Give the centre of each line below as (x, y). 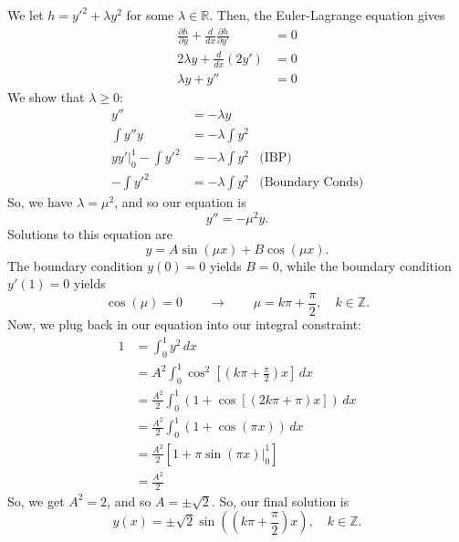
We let (26, 15)
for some (150, 15)
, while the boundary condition (365, 265)
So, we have (40, 202)
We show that (46, 96)
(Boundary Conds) (312, 183)
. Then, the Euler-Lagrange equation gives (327, 15)
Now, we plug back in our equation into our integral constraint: (184, 323)
